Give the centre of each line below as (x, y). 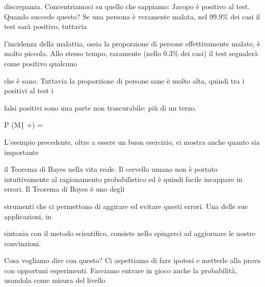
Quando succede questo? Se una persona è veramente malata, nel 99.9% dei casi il (132, 16)
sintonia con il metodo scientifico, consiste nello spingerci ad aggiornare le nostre (130, 233)
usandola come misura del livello (55, 280)
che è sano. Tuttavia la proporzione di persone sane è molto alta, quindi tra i (124, 80)
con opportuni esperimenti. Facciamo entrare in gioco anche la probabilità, (121, 270)
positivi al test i (29, 90)
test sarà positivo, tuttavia (46, 26)
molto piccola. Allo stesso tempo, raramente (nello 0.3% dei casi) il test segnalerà (131, 53)
